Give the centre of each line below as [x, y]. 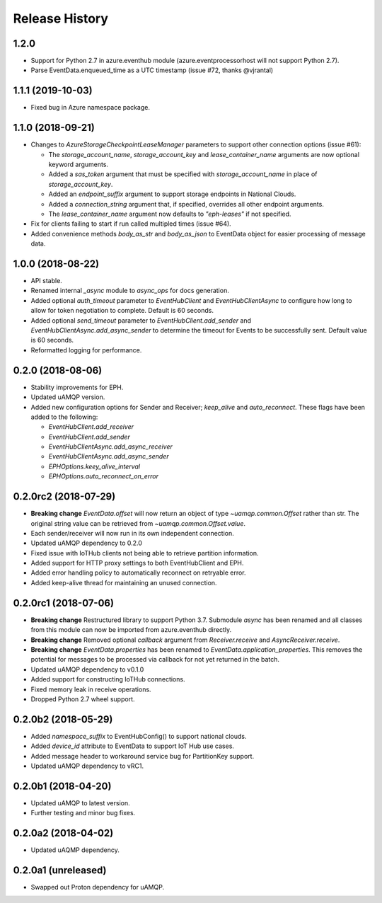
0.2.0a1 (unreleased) [60, 870]
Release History [61, 18]
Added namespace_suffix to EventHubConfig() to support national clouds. [139, 736]
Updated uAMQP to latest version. [80, 803]
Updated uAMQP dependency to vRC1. [87, 766]
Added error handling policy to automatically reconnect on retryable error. [139, 573]
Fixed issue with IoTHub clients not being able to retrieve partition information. [145, 553]
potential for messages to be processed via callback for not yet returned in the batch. [155, 660]
